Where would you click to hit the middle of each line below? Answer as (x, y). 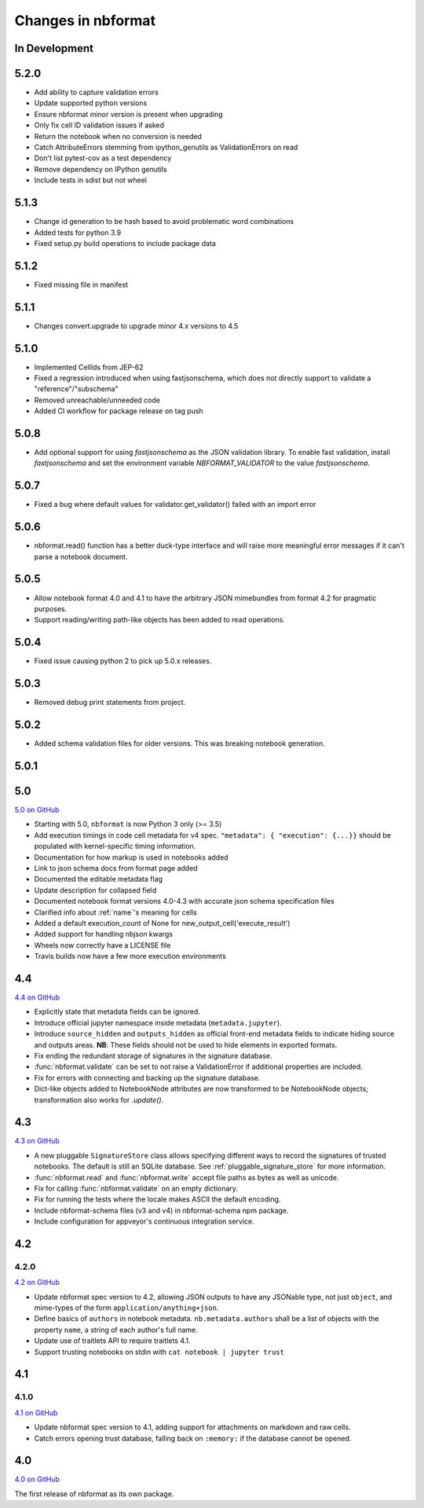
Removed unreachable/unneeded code (97, 400)
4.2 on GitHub (37, 1282)
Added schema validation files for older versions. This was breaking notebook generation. (179, 743)
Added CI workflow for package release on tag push (119, 411)
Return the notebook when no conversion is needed (118, 136)
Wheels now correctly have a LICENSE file (102, 945)
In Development (54, 48)
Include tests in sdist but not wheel (90, 180)
